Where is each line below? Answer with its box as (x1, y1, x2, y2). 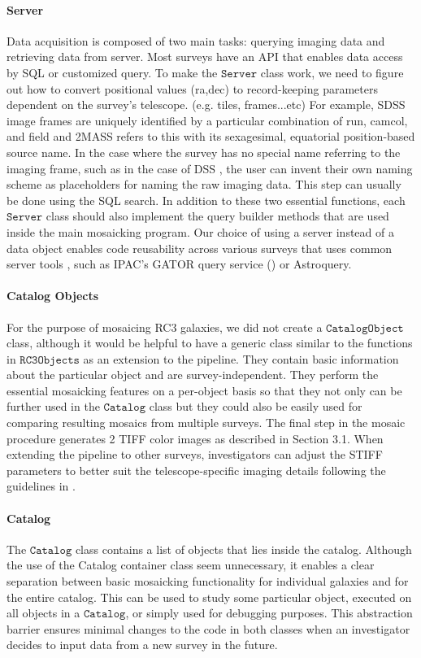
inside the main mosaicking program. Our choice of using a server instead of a (7, 223, 394, 240)
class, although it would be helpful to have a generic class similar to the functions (7, 334, 413, 351)
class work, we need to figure (260, 63, 404, 81)
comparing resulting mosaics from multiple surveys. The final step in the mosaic (7, 414, 406, 431)
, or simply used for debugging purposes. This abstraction (125, 604, 413, 621)
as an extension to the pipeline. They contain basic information (83, 350, 399, 367)
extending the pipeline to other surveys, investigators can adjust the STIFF (7, 446, 383, 463)
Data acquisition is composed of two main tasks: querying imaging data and (7, 32, 385, 49)
